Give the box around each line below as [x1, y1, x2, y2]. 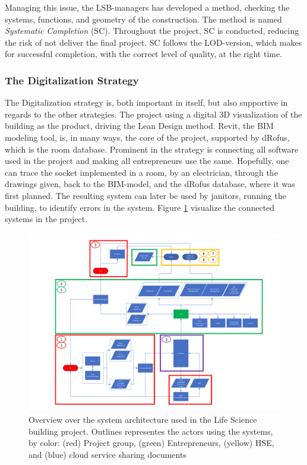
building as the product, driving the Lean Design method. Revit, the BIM [5, 119, 274, 132]
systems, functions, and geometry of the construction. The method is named [5, 12, 282, 25]
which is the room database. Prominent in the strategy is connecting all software [5, 143, 299, 155]
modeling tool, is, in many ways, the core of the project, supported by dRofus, [5, 131, 290, 143]
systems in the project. [5, 213, 88, 225]
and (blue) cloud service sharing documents [29, 448, 186, 460]
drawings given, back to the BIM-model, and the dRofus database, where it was [5, 178, 295, 190]
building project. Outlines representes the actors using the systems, [29, 425, 273, 437]
